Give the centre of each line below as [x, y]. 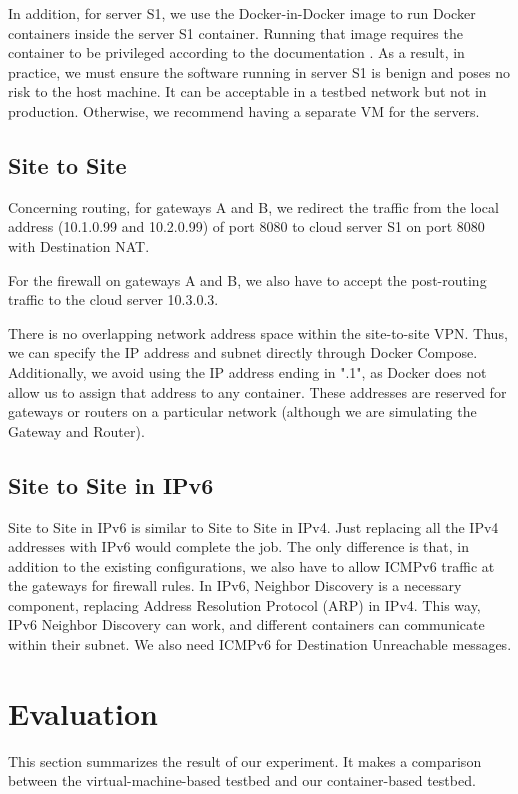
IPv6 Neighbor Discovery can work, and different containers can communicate [246, 624]
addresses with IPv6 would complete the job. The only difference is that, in [239, 546]
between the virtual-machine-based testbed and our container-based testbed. [242, 780]
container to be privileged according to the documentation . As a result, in [236, 52]
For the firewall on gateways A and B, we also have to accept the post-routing [247, 279]
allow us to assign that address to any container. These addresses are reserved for [257, 391]
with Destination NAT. [79, 245]
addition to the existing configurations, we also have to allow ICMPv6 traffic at [251, 565]
